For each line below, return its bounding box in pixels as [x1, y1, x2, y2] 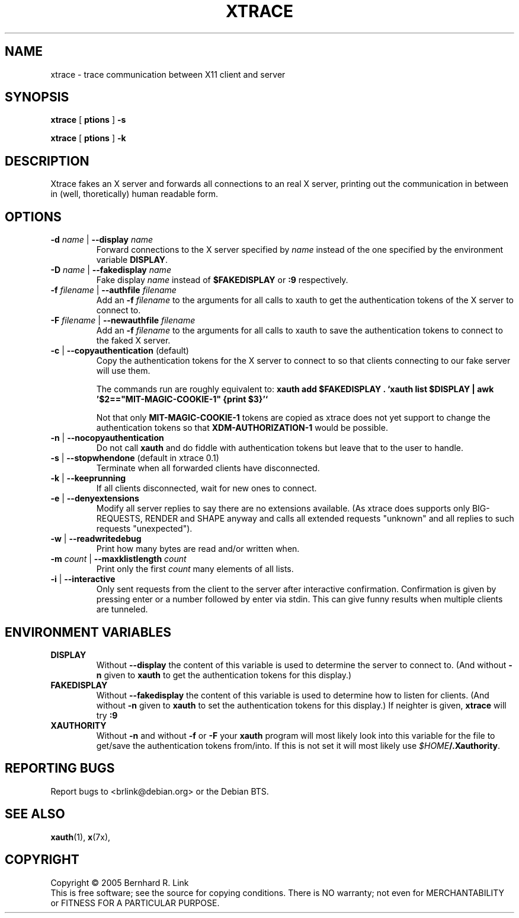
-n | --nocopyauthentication [50, 433, 164, 443]
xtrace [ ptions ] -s [50, 115, 126, 125]
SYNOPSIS [5, 90, 69, 105]
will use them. [96, 366, 150, 376]
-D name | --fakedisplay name [50, 265, 171, 275]
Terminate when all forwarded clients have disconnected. [96, 463, 320, 474]
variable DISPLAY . [96, 255, 168, 265]
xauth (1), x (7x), [50, 831, 111, 842]
